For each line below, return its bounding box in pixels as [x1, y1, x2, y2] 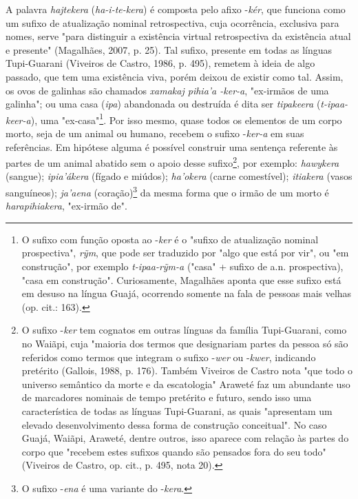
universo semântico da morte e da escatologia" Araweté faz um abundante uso [21, 376, 350, 391]
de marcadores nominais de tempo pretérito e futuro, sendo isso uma [21, 390, 312, 405]
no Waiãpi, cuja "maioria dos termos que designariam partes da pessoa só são [21, 336, 348, 351]
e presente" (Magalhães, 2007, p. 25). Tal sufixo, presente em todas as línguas [6, 42, 333, 57]
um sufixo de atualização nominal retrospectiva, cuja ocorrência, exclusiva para [6, 15, 339, 30]
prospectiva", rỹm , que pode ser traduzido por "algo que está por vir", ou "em [21, 245, 349, 260]
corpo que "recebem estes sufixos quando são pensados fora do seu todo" [21, 444, 326, 458]
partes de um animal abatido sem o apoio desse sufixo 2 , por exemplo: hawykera [6, 154, 339, 170]
